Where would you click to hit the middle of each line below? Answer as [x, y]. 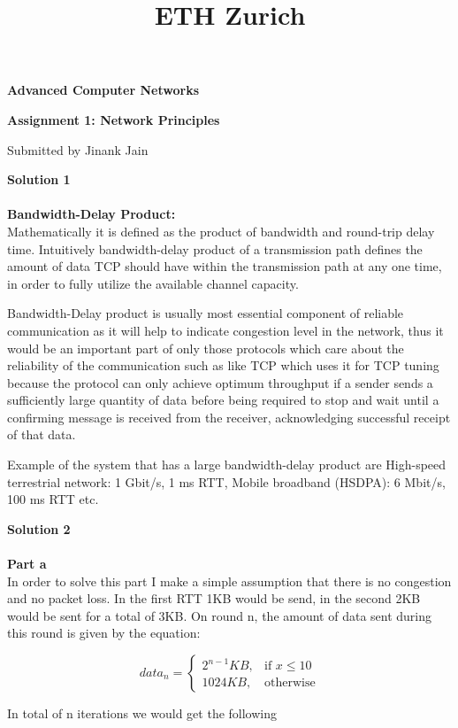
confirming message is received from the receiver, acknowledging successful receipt [229, 417]
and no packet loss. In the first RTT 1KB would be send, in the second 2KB [214, 598]
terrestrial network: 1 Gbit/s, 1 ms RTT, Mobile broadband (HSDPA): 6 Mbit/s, [226, 481]
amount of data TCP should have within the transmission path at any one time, [225, 266]
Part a [27, 564]
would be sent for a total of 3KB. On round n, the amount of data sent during [220, 615]
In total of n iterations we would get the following [142, 713]
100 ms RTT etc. [53, 499]
